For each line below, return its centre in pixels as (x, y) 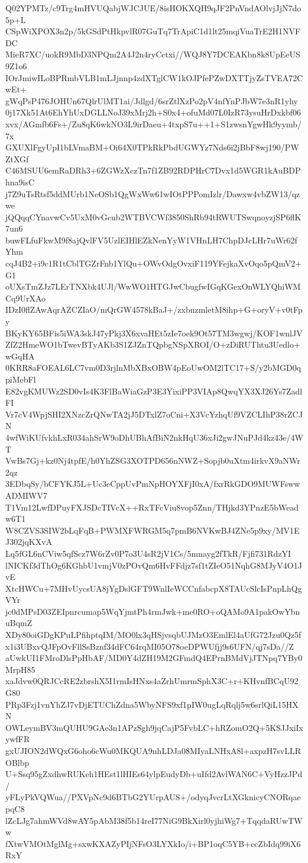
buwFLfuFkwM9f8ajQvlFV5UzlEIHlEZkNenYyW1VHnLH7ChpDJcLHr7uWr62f (151, 240)
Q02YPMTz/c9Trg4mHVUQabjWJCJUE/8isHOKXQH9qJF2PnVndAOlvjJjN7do (153, 8)
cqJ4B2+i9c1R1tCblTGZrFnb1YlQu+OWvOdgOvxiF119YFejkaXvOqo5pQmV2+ (154, 263)
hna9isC (20, 182)
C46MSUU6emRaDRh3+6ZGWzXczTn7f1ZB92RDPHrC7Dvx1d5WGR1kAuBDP (153, 170)
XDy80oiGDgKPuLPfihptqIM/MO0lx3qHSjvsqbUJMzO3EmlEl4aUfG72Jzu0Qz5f (153, 635)
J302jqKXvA (29, 542)
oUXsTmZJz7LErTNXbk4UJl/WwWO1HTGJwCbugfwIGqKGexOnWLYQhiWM (153, 286)
